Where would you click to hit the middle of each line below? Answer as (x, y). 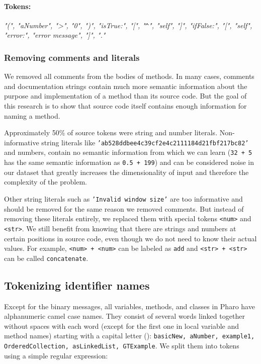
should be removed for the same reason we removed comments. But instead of (124, 208)
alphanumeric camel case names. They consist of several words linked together (124, 316)
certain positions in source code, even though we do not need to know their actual (130, 238)
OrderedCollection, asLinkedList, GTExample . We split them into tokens (122, 346)
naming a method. (32, 115)
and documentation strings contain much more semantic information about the (126, 86)
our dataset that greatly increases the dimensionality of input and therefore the (126, 172)
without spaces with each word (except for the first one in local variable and (122, 326)
